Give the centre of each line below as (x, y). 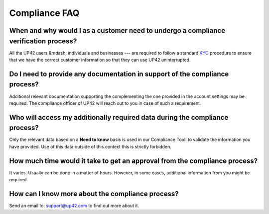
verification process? (43, 41)
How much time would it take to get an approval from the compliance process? (134, 161)
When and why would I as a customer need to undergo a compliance (117, 31)
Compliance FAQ (44, 13)
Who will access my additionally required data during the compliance (119, 117)
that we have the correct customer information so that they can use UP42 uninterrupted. (100, 60)
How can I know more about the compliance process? (94, 194)
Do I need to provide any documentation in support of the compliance (119, 74)
